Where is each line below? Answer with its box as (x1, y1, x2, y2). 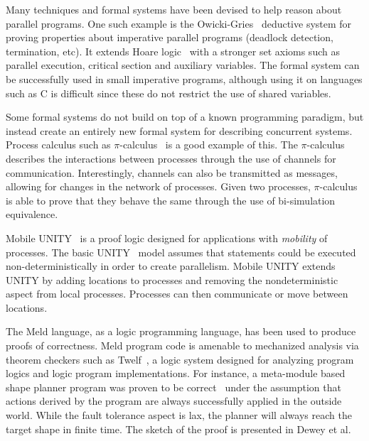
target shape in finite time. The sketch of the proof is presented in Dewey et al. (6, 421, 351, 436)
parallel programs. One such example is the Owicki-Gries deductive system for (6, 16, 352, 31)
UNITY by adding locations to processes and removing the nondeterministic (6, 272, 338, 287)
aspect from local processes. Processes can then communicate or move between (6, 286, 348, 301)
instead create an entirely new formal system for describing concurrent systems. (6, 123, 353, 138)
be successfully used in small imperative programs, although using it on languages (6, 71, 363, 86)
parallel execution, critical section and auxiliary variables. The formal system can (6, 58, 360, 72)
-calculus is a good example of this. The (119, 137, 298, 152)
